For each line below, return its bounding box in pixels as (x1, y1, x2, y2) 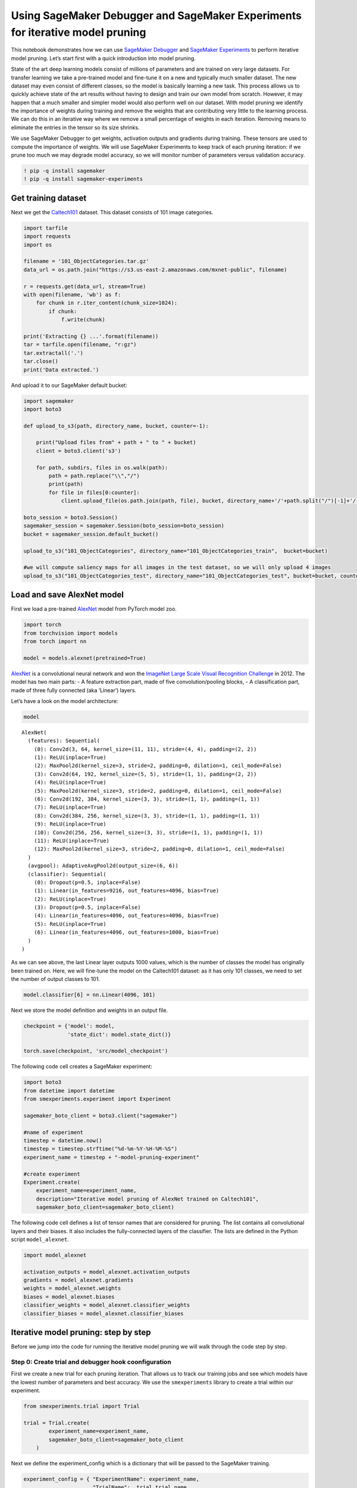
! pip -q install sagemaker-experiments (23, 176, 143, 183)
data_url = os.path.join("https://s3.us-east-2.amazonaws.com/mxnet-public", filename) (23, 266, 287, 273)
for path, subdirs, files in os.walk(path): (36, 464, 168, 471)
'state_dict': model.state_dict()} (67, 1031, 171, 1038)
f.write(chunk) (61, 316, 105, 323)
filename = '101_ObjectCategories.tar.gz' (23, 258, 149, 265)
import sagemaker (23, 398, 74, 404)
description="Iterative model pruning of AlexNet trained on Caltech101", (36, 1195, 259, 1202)
